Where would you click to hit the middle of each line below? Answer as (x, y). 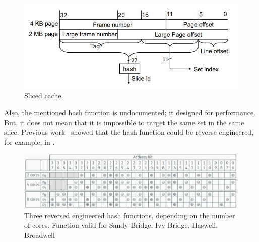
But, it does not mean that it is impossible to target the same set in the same (124, 122)
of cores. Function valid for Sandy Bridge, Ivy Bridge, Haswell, (121, 225)
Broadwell (40, 235)
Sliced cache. (44, 95)
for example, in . (29, 142)
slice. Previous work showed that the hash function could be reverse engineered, (129, 132)
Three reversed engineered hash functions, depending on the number (130, 215)
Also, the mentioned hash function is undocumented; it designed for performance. (130, 112)
